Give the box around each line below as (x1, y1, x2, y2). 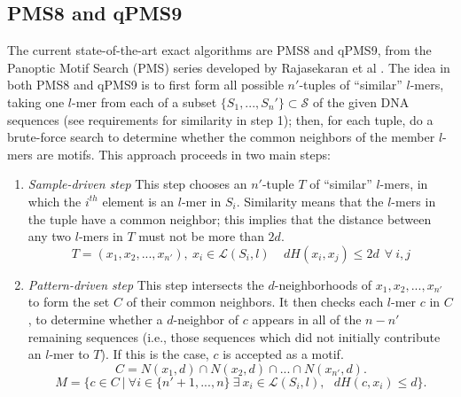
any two (27, 227, 72, 245)
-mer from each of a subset (72, 92, 217, 111)
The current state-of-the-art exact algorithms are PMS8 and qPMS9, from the (7, 41, 432, 59)
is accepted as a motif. (223, 345, 344, 363)
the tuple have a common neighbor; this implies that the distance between (27, 209, 432, 228)
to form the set (27, 292, 110, 311)
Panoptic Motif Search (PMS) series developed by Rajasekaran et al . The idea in (7, 58, 450, 76)
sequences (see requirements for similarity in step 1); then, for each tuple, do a (7, 110, 434, 128)
